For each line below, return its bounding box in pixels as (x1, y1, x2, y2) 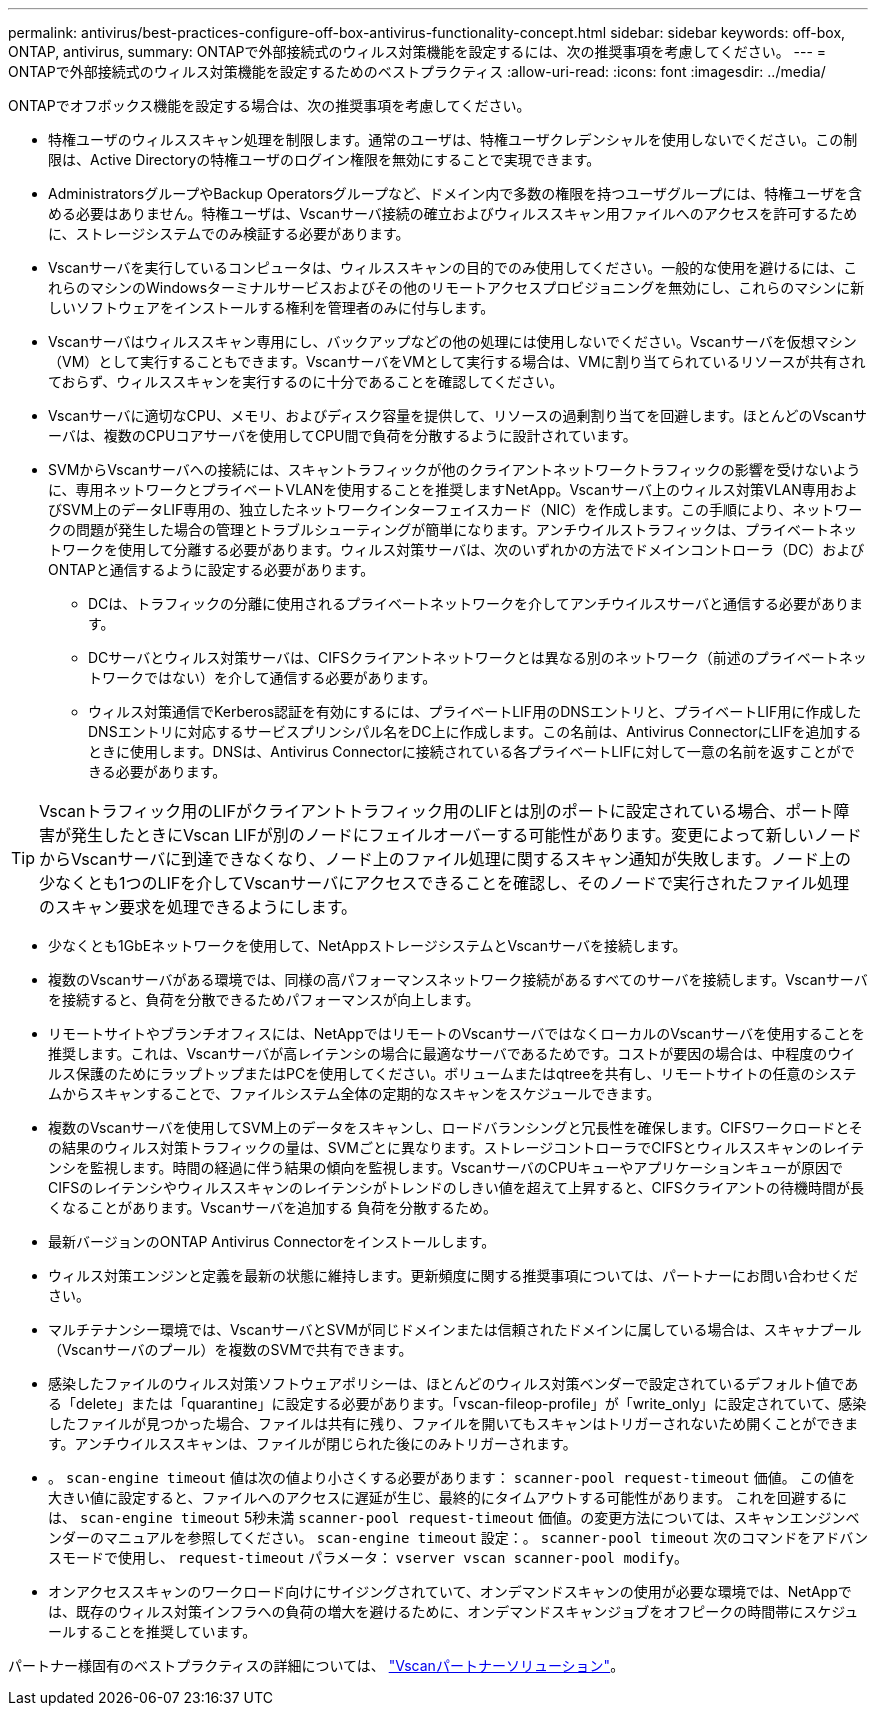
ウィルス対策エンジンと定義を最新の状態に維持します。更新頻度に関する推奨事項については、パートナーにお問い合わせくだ (48, 1267, 858, 1284)
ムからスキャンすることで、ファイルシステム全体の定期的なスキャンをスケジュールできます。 (48, 1085, 661, 1102)
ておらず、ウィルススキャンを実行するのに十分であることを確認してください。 (48, 373, 564, 390)
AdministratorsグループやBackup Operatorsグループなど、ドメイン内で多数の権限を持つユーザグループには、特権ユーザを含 (48, 185, 862, 202)
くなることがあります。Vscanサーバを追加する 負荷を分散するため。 (48, 1199, 498, 1216)
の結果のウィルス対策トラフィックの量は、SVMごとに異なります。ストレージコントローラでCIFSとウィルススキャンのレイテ (48, 1139, 865, 1156)
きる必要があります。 (88, 763, 227, 780)
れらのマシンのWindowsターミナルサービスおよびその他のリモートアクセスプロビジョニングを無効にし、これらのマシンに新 (48, 279, 865, 296)
